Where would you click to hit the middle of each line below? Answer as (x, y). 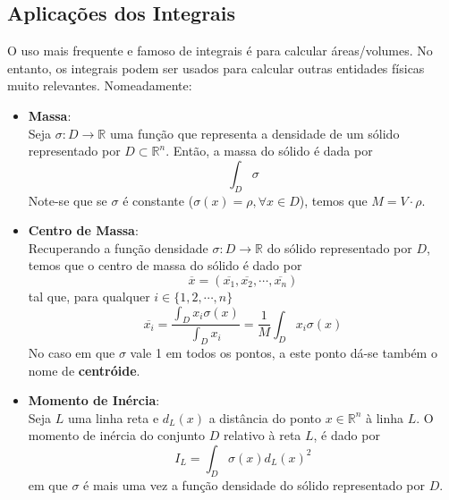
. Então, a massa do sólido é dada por (269, 151)
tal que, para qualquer (89, 296)
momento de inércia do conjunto (117, 435)
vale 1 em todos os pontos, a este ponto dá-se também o (284, 352)
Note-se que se (68, 200)
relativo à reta (262, 435)
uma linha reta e (113, 417)
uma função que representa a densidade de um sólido (254, 133)
